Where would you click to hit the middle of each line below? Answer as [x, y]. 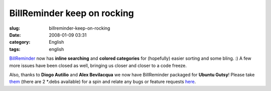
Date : [15, 35]
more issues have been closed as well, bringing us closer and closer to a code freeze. [98, 65]
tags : [15, 49]
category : [20, 42]
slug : [15, 28]
